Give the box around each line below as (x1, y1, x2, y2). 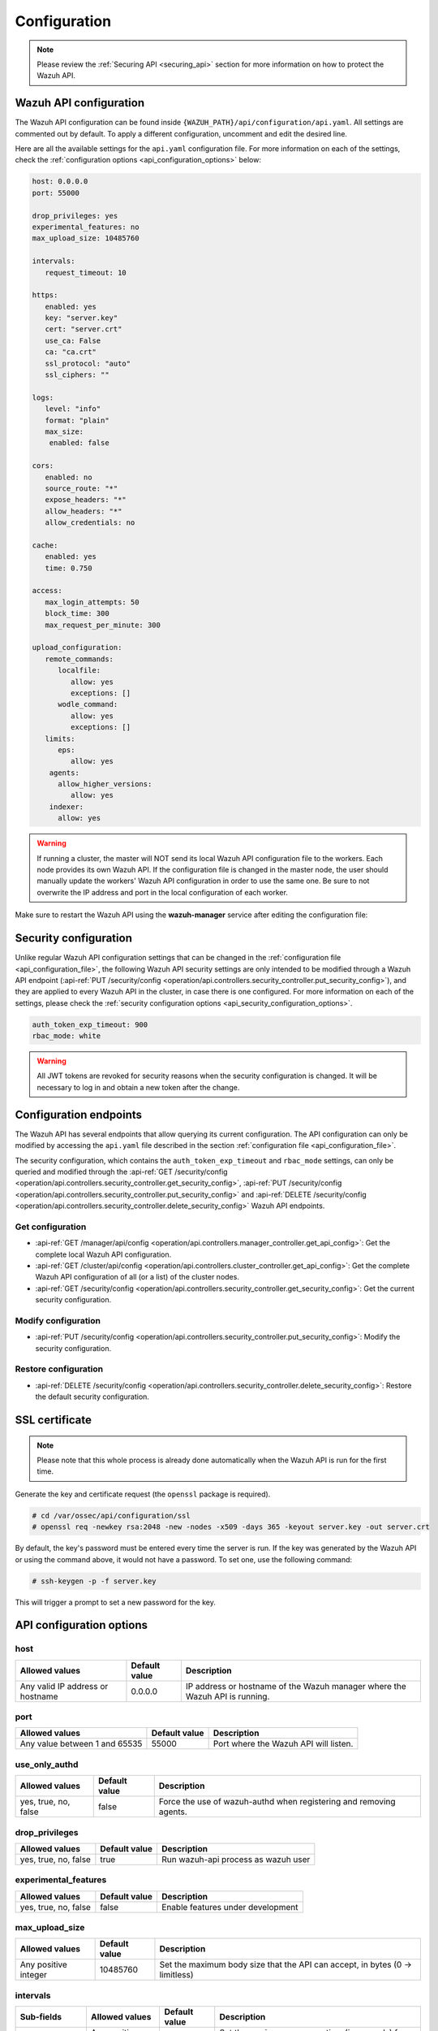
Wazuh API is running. (185, 1691, 270, 1702)
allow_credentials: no (45, 518, 135, 527)
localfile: (58, 666, 101, 675)
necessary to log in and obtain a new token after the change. (36, 1082, 240, 1092)
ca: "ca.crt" (45, 348, 97, 357)
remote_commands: (45, 654, 114, 664)
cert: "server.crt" (45, 325, 122, 334)
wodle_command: (58, 699, 118, 709)
